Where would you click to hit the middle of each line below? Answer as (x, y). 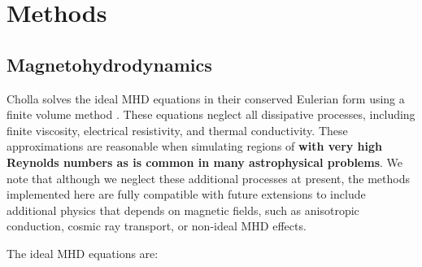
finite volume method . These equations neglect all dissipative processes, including (211, 114)
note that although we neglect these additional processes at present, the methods (208, 178)
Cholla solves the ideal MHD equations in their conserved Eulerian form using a (206, 98)
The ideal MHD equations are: (83, 253)
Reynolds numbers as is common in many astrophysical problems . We (204, 162)
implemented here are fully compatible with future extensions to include (186, 194)
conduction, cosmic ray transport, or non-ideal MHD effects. (157, 226)
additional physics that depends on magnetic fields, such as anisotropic (183, 210)
